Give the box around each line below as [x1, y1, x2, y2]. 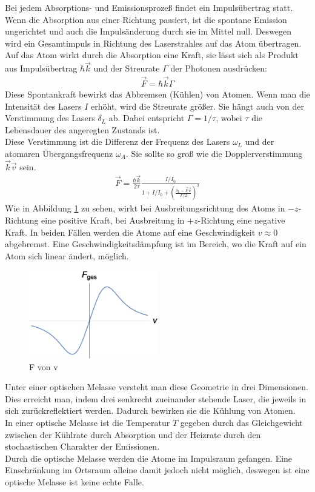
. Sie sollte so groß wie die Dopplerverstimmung [125, 147, 303, 159]
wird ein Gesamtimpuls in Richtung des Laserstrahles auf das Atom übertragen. [5, 36, 302, 49]
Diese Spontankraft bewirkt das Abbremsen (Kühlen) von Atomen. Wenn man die [5, 88, 310, 101]
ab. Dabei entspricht [108, 111, 185, 124]
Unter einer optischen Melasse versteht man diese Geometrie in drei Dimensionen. [5, 381, 309, 393]
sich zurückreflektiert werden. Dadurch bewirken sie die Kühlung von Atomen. [5, 404, 296, 417]
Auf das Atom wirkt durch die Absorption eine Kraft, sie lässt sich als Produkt [5, 48, 299, 61]
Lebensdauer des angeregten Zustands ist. [5, 123, 160, 136]
